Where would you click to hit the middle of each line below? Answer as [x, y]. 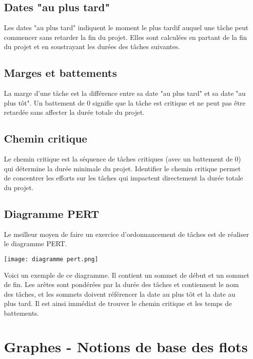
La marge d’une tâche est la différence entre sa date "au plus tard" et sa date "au [125, 93]
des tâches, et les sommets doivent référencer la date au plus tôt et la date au [120, 294]
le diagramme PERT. [36, 243]
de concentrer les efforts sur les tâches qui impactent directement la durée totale [124, 178]
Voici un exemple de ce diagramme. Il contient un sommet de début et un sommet [127, 275]
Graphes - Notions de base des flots [126, 346]
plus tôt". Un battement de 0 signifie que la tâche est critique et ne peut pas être [125, 102]
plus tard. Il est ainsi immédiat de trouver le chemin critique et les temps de [118, 303]
